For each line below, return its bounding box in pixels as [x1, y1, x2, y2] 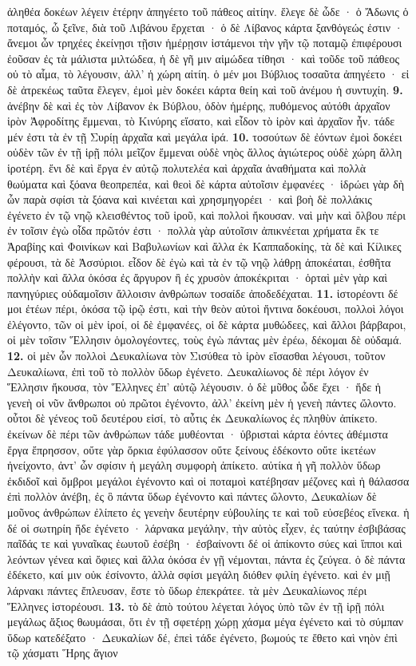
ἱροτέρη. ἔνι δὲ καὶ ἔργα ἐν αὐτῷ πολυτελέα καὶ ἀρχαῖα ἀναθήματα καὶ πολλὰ [7, 159, 366, 176]
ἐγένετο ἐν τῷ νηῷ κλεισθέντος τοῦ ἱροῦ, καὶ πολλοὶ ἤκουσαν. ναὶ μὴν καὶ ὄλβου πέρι [7, 206, 406, 223]
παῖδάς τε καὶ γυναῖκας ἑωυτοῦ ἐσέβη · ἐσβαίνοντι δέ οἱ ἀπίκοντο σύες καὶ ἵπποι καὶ [7, 535, 402, 552]
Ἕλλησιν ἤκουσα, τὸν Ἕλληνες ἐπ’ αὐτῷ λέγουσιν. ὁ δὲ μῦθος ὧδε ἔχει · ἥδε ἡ [7, 379, 382, 395]
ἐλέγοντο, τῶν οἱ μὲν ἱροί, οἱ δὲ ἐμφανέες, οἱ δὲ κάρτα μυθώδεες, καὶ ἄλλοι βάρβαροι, [7, 315, 406, 332]
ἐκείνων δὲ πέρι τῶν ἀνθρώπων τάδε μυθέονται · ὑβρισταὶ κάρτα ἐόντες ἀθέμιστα [7, 426, 388, 442]
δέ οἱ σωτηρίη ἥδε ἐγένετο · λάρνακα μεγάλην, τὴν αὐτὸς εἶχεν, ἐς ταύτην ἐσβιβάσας [7, 519, 406, 536]
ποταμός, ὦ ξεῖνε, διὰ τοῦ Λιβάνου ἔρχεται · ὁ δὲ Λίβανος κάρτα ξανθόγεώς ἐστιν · [7, 18, 403, 35]
